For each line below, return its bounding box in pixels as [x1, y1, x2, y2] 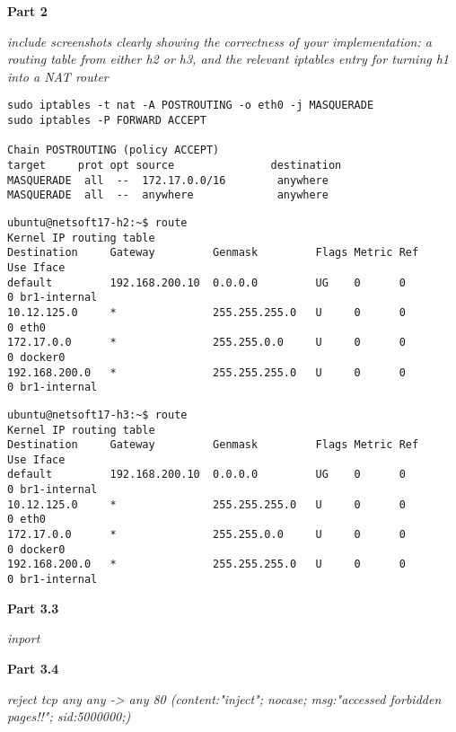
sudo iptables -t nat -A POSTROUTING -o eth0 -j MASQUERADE [7, 99, 374, 112]
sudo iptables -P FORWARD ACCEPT [7, 114, 206, 128]
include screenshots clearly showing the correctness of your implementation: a [7, 31, 432, 50]
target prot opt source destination [7, 159, 342, 172]
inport [7, 629, 40, 648]
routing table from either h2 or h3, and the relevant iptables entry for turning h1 [7, 49, 450, 68]
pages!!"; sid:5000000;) [7, 707, 131, 726]
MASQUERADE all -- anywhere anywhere [7, 189, 329, 202]
